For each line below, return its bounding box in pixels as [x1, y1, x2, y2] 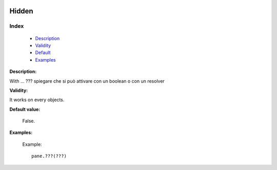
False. [22, 118, 35, 124]
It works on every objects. [9, 97, 65, 103]
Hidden [9, 7, 33, 15]
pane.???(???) [31, 153, 67, 159]
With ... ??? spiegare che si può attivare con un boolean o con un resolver [9, 78, 165, 84]
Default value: [9, 106, 41, 112]
